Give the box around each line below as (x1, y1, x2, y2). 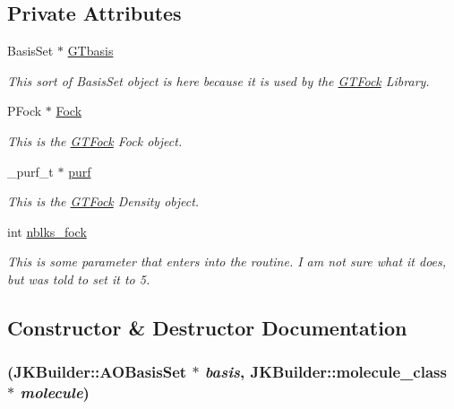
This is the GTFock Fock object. (7, 131, 183, 150)
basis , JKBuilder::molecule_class (204, 361, 447, 383)
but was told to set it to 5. (7, 269, 150, 288)
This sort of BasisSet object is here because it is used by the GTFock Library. (7, 71, 430, 90)
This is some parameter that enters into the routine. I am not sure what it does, (7, 252, 447, 271)
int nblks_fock (7, 222, 87, 240)
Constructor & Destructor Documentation (7, 313, 407, 341)
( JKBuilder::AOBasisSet (7, 361, 187, 383)
